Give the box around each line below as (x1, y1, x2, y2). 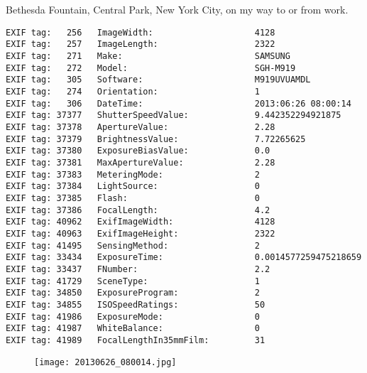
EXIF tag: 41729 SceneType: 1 (6, 276, 260, 286)
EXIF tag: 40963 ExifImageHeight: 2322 (6, 228, 275, 239)
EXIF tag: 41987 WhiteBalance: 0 (6, 323, 260, 334)
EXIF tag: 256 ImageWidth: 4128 (6, 27, 275, 38)
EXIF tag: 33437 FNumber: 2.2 (6, 264, 270, 274)
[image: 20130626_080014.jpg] (34, 357, 177, 367)
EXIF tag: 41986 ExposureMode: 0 (6, 311, 260, 322)
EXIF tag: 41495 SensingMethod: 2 (6, 240, 260, 251)
